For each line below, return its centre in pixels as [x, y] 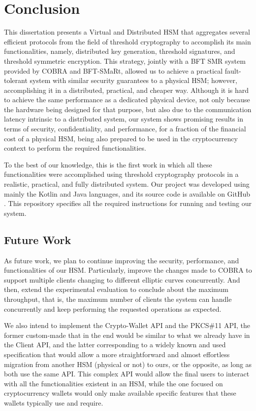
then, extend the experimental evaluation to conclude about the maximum [116, 289]
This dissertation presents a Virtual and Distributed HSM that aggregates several [127, 32]
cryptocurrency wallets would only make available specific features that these [120, 393]
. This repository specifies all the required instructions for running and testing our [128, 203]
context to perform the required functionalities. [75, 148]
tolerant [16, 80]
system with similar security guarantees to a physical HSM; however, [133, 80]
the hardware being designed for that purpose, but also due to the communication [128, 109]
